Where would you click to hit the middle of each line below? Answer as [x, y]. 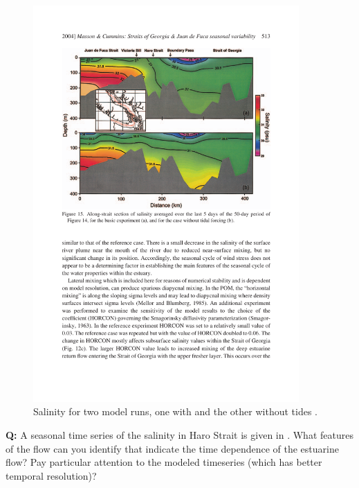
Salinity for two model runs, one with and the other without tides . [175, 411]
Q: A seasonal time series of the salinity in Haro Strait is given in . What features [179, 434]
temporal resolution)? [51, 475]
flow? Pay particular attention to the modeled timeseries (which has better [164, 462]
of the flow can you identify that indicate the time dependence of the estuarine [172, 448]
